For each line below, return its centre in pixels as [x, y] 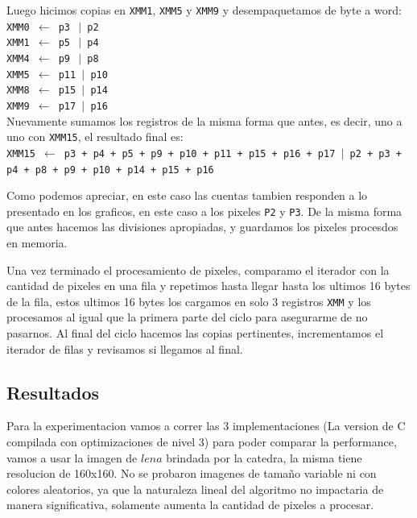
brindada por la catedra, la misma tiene [264, 457]
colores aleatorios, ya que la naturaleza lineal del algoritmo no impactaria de [195, 489]
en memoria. [37, 242]
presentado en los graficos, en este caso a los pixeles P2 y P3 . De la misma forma [204, 211]
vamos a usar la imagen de [72, 457]
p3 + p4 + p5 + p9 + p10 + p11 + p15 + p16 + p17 [200, 153]
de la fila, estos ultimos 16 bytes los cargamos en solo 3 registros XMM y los [189, 301]
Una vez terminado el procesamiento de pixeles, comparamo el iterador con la [198, 269]
